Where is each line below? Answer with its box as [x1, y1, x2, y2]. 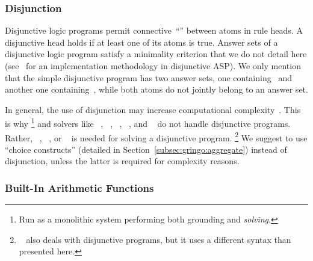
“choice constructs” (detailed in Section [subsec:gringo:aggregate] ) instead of [5, 143, 287, 155]
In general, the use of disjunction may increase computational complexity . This [5, 103, 301, 115]
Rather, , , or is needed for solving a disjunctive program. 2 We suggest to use [5, 129, 308, 144]
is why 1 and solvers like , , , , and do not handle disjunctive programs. [5, 115, 291, 130]
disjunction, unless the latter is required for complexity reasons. [5, 155, 240, 167]
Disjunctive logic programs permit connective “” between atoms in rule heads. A [5, 24, 303, 37]
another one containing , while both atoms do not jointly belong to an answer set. [5, 83, 308, 96]
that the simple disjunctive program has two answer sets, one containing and [5, 71, 292, 84]
